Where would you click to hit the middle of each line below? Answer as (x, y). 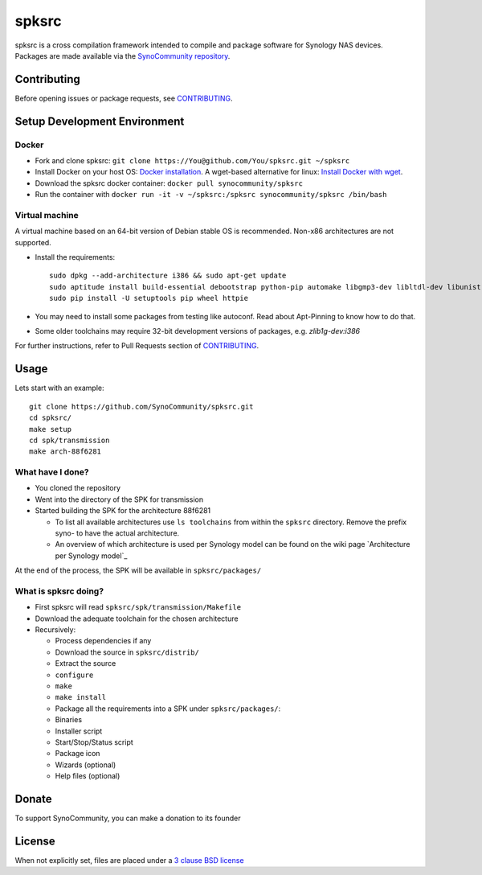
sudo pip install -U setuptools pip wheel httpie (149, 298)
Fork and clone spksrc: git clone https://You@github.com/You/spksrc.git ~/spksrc (192, 160)
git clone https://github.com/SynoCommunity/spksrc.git (141, 407)
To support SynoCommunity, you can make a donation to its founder (128, 818)
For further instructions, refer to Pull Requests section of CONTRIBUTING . (137, 346)
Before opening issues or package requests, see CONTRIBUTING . (124, 98)
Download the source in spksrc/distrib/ (127, 652)
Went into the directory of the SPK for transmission (119, 499)
